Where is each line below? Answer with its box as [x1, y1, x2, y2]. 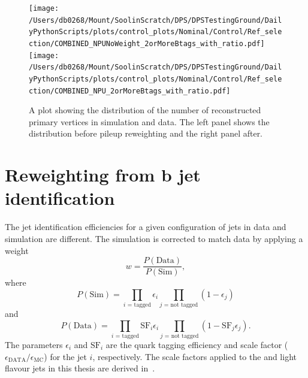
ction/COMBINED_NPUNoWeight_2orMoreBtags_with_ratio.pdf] [29, 39, 265, 48]
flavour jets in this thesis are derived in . [5, 362, 155, 374]
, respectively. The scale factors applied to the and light [92, 350, 297, 362]
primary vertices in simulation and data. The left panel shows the [29, 115, 270, 128]
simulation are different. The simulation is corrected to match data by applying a [5, 232, 303, 244]
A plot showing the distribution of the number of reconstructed [29, 104, 261, 116]
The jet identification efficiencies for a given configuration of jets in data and [5, 220, 286, 233]
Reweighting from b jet [5, 162, 201, 187]
